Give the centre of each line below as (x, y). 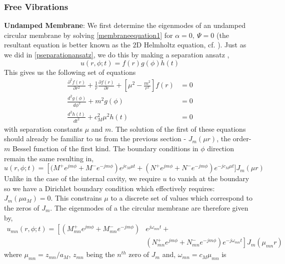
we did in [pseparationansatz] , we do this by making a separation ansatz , (117, 54)
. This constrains (76, 198)
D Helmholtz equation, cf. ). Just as (191, 45)
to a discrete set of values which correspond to (181, 198)
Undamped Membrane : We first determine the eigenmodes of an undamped (125, 25)
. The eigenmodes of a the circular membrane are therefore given (149, 208)
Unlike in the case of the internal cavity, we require (82, 178)
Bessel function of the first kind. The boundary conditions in (105, 148)
